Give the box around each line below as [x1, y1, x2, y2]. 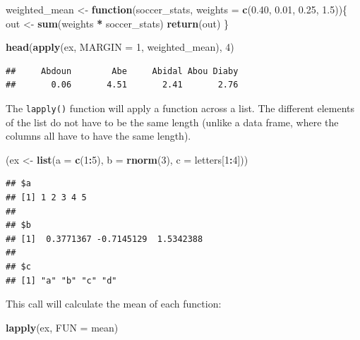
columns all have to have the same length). [6, 128, 191, 143]
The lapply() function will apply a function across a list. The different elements [6, 100, 354, 115]
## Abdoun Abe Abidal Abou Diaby [6, 66, 239, 76]
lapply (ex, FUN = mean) [6, 320, 119, 334]
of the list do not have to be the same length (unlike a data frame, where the [6, 114, 339, 129]
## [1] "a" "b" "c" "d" [6, 275, 117, 286]
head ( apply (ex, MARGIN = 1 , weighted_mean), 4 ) [6, 40, 234, 54]
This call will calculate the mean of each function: [6, 296, 222, 311]
